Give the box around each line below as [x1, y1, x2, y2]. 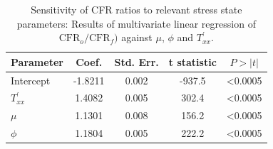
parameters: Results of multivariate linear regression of [16, 16, 256, 31]
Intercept [11, 72, 51, 87]
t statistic [168, 54, 217, 69]
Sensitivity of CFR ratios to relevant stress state [31, 2, 242, 16]
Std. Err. [114, 54, 159, 69]
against [121, 30, 153, 45]
